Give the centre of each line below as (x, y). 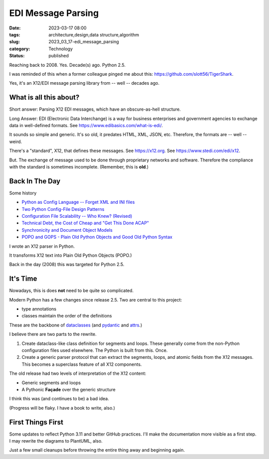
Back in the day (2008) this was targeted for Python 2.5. (67, 265)
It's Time (23, 279)
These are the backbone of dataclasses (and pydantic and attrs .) (76, 325)
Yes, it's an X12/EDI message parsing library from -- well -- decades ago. (84, 83)
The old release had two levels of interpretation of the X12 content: (78, 373)
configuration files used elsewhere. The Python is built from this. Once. (95, 350)
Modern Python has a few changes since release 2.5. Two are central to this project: (96, 300)
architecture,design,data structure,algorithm (94, 34)
